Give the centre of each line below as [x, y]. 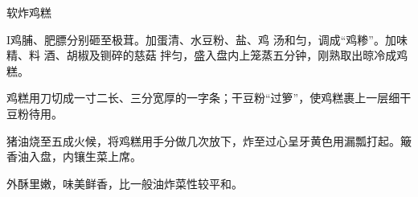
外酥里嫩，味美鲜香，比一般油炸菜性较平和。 [125, 183]
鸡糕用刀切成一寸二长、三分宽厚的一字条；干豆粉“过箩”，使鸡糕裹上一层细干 [209, 98]
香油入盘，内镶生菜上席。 [74, 156]
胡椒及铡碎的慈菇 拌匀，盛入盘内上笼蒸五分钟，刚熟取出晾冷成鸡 [237, 55]
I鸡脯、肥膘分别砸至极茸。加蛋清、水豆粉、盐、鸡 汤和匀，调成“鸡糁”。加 [201, 39]
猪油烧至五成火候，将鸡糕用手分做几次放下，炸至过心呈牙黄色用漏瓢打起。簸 [209, 140]
